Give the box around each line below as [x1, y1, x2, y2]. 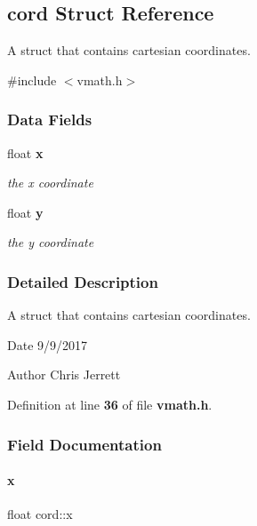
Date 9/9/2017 [7, 335, 88, 354]
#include [7, 70, 57, 89]
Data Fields [7, 108, 92, 131]
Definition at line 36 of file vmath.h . [7, 394, 213, 413]
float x [7, 143, 44, 162]
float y [7, 203, 44, 221]
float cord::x [7, 505, 73, 523]
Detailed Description [7, 270, 158, 292]
